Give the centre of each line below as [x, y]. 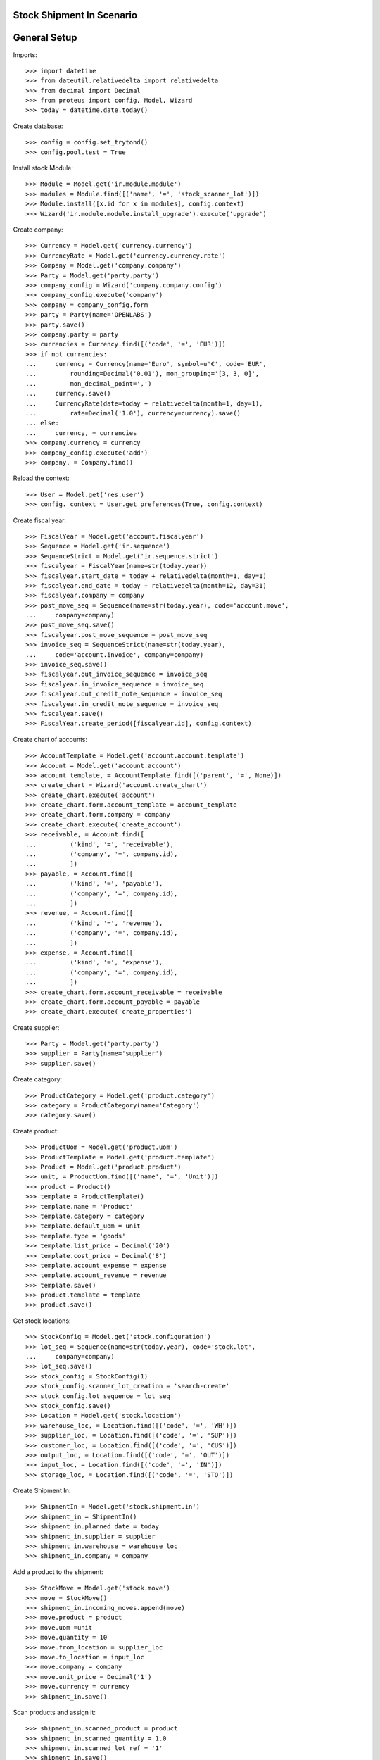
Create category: [38, 1079]
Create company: [38, 230]
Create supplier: [36, 1027]
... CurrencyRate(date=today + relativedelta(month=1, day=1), [144, 403]
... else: [42, 423]
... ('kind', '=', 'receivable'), [100, 844]
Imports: [25, 55]
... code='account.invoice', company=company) [115, 654]
